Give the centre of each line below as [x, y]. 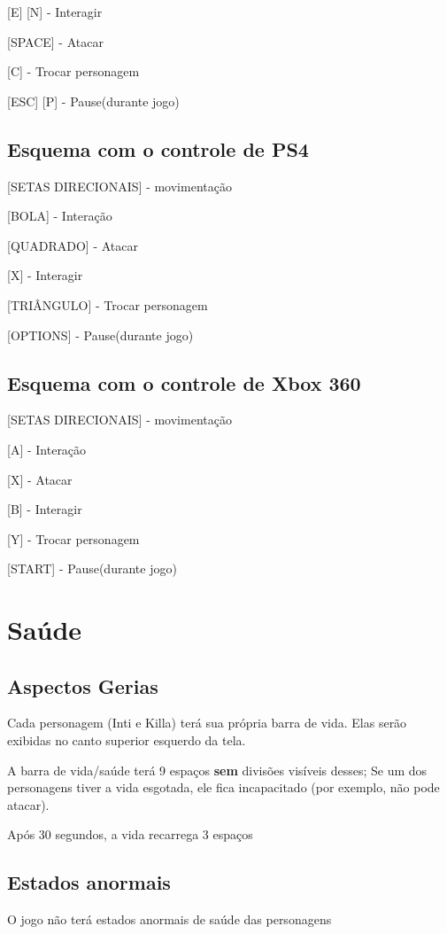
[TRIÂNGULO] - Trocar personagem [108, 304]
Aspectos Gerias [83, 685]
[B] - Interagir [45, 509]
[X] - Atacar [40, 479]
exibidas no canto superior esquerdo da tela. [127, 740]
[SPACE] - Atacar [55, 41]
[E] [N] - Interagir [55, 12]
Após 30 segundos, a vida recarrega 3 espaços [130, 834]
